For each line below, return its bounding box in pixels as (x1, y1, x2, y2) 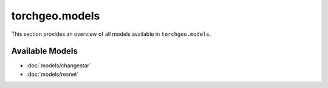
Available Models (11, 46, 78, 56)
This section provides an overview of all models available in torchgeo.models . (11, 30, 211, 38)
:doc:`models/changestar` (26, 62, 91, 69)
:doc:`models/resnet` (26, 70, 79, 78)
